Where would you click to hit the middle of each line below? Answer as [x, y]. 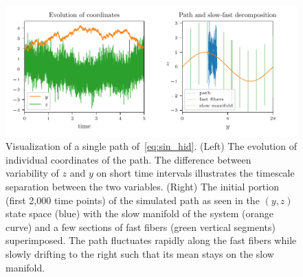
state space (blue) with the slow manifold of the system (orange [140, 213]
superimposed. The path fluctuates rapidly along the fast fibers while [151, 240]
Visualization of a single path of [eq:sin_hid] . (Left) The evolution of [151, 146]
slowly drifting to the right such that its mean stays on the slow [140, 254]
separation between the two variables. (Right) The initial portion [142, 187]
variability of [32, 173]
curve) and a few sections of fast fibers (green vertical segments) [141, 226]
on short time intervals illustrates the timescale [195, 173]
